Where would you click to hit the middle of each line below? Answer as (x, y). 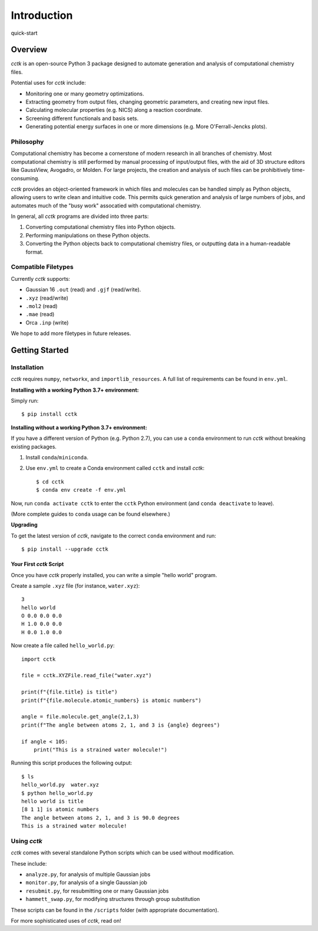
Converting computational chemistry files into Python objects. (101, 227)
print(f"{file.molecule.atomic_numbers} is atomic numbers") (111, 700)
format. (34, 252)
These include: (29, 863)
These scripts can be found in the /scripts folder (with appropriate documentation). (115, 910)
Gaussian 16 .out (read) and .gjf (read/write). (83, 290)
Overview (29, 50)
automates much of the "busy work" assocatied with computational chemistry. (106, 206)
